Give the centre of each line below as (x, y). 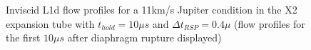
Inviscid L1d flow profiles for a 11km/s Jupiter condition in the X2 (152, 9)
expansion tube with (50, 23)
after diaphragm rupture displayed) (144, 37)
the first (23, 37)
